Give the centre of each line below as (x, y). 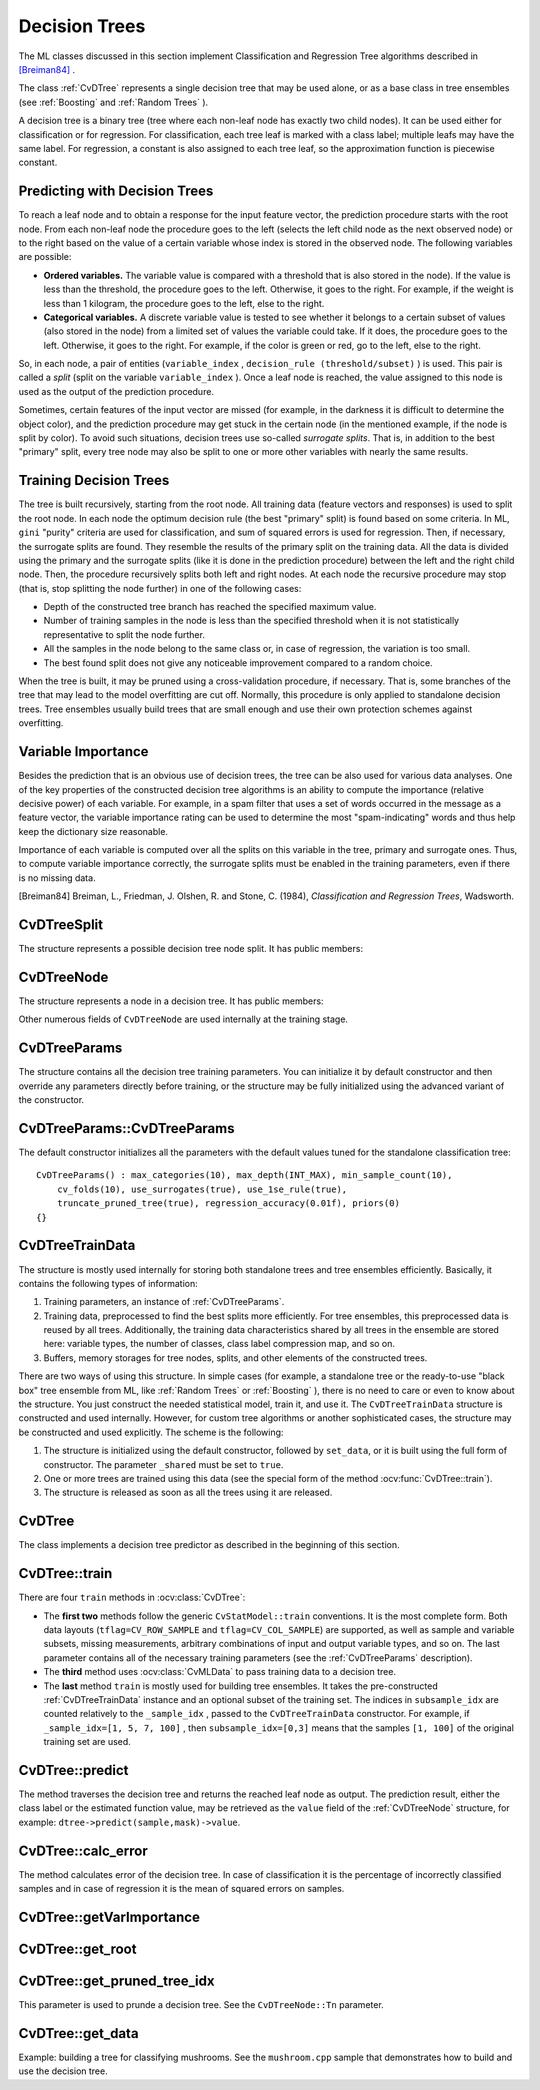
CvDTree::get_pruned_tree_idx (116, 1980)
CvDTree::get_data (78, 2033)
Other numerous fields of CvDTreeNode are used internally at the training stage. (183, 1019)
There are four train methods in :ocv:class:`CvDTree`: (132, 1597)
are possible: (45, 257)
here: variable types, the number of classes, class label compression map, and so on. (219, 1344)
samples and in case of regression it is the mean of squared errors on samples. (181, 1889)
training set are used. (87, 1742)
